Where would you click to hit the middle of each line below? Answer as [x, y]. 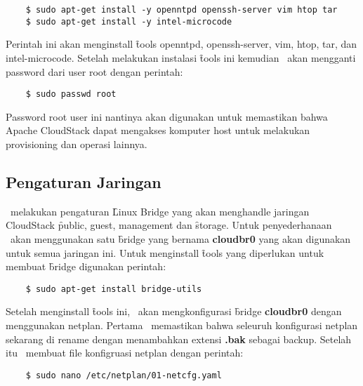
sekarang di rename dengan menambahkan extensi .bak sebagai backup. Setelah [179, 339]
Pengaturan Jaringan [84, 181]
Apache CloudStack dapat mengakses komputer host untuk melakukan [158, 130]
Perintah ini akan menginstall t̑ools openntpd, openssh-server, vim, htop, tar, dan [181, 44]
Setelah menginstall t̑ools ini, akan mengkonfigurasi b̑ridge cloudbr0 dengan [174, 311]
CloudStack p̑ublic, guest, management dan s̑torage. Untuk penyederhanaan [169, 225]
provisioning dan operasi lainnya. [77, 144]
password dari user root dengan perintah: [94, 71]
